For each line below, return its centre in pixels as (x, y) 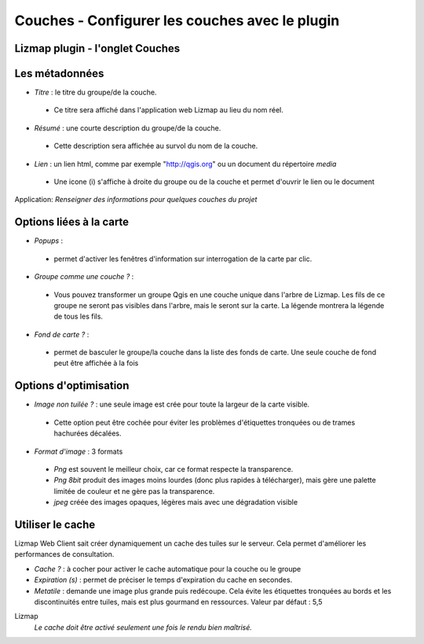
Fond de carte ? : (62, 334)
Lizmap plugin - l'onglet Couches (97, 48)
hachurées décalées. (88, 433)
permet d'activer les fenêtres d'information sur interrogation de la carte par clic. (183, 259)
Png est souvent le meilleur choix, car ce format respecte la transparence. (174, 469)
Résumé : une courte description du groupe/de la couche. (128, 128)
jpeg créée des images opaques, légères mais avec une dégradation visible (176, 502)
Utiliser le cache (55, 524)
